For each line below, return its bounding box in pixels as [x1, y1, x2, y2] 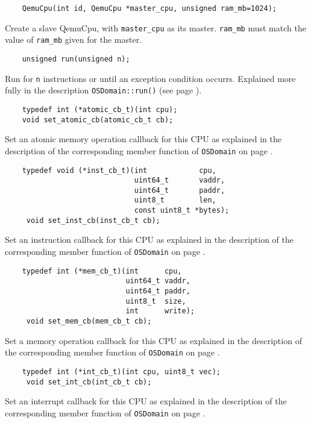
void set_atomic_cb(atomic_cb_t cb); [22, 115, 174, 124]
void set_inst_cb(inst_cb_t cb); [26, 216, 160, 225]
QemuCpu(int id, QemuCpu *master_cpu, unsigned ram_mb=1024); [22, 4, 277, 13]
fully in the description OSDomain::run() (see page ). [5, 84, 202, 96]
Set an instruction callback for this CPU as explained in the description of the [5, 233, 294, 246]
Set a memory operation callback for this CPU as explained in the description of [5, 334, 302, 346]
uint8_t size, [125, 296, 186, 305]
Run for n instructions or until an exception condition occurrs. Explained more [5, 72, 296, 84]
